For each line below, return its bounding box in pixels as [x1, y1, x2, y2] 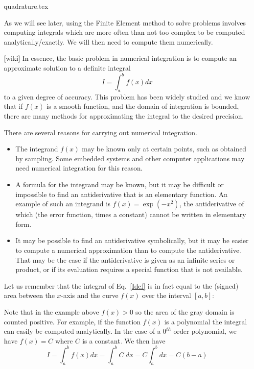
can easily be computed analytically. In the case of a [4, 326, 161, 336]
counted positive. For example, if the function [4, 316, 141, 326]
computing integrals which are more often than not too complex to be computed [4, 27, 245, 37]
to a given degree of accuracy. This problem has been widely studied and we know [4, 91, 250, 101]
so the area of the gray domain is [135, 306, 234, 317]
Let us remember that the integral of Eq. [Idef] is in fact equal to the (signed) [4, 280, 239, 291]
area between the [4, 290, 55, 300]
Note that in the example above [4, 306, 99, 317]
